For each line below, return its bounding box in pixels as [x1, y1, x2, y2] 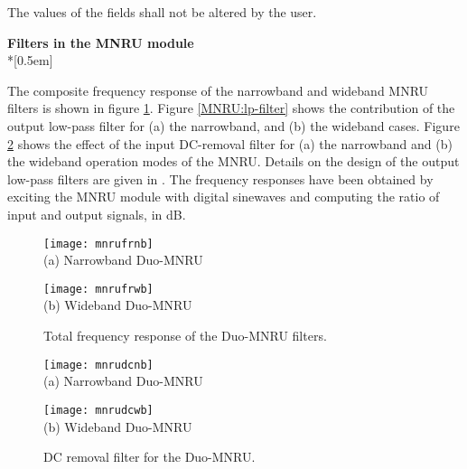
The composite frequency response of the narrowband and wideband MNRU [7, 80, 429, 99]
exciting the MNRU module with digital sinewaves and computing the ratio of [7, 187, 440, 206]
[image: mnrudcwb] [43, 403, 154, 417]
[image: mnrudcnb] [43, 358, 154, 371]
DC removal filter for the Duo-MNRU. [43, 447, 256, 466]
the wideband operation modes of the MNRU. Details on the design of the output [7, 152, 460, 171]
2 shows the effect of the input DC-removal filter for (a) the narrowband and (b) [7, 134, 453, 153]
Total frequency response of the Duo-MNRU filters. [43, 326, 327, 345]
